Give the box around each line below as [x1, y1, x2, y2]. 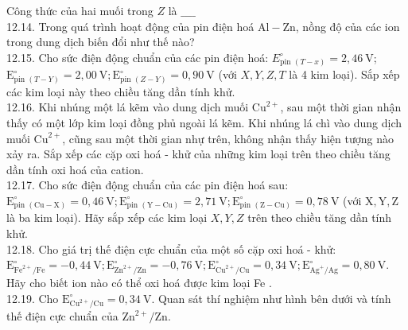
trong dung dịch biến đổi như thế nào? [6, 33, 195, 50]
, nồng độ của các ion [295, 17, 400, 34]
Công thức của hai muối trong [6, 2, 153, 18]
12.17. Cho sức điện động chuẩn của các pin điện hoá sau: [6, 177, 289, 193]
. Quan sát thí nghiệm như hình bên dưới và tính [151, 289, 391, 306]
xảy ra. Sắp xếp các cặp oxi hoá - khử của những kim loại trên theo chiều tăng [6, 146, 391, 162]
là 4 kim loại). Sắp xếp [289, 66, 400, 83]
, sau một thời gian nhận [280, 99, 402, 115]
